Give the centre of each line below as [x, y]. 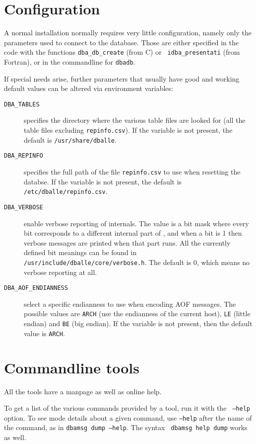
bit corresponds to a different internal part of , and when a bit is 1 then [133, 233]
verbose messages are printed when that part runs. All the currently [127, 242]
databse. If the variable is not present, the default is [103, 181]
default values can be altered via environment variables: [89, 88]
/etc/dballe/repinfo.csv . [66, 191]
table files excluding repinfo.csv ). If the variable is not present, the [128, 130]
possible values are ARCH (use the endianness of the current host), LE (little [137, 313]
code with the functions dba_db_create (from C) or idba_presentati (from [122, 52]
